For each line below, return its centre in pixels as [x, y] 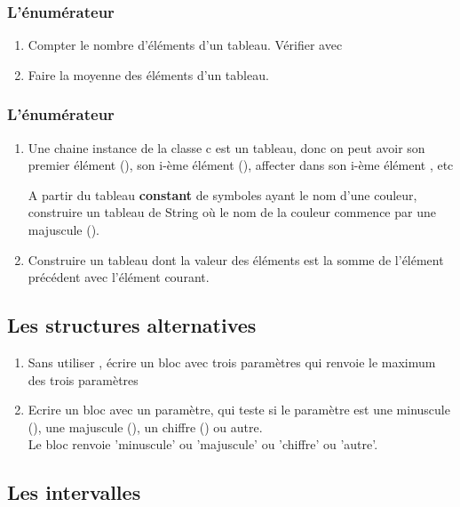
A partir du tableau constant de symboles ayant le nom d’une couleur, [222, 194]
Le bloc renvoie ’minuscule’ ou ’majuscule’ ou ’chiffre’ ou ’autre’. [203, 444]
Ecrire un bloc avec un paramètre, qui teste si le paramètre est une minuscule [239, 410]
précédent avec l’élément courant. [119, 277]
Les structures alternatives [132, 325]
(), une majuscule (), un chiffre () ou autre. [145, 427]
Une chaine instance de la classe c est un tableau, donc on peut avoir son [226, 147]
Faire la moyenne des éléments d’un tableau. [148, 74]
